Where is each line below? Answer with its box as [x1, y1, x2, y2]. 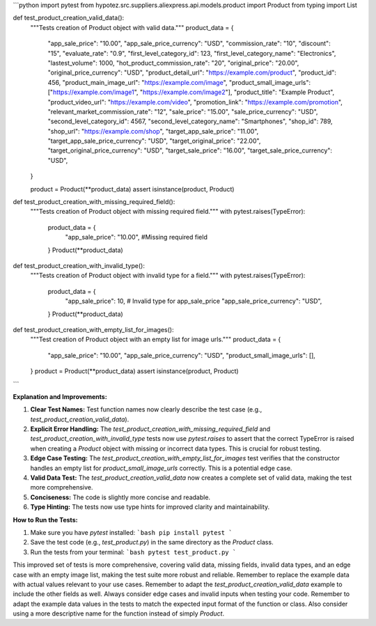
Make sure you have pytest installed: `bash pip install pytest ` [30, 528, 233, 536]
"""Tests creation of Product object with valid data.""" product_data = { [30, 23, 234, 31]
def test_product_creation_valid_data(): [13, 14, 125, 22]
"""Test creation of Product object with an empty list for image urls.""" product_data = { [30, 335, 281, 344]
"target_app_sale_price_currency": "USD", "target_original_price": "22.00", [47, 136, 261, 146]
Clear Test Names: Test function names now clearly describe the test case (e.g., [30, 405, 263, 414]
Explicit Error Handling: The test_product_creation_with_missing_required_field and [30, 425, 271, 433]
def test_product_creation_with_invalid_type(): [13, 261, 146, 269]
